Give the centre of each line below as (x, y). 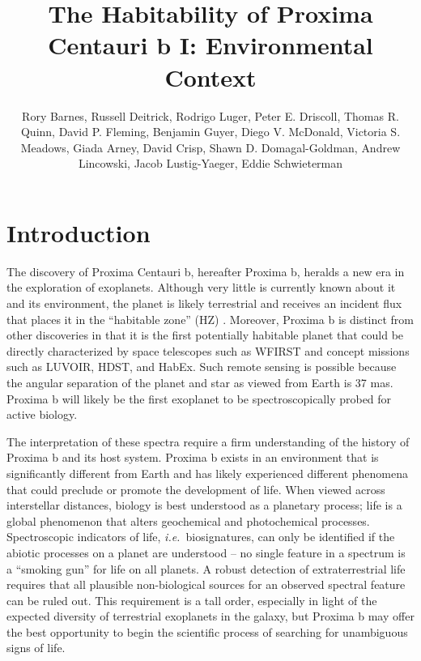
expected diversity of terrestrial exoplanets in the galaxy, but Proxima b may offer (210, 616)
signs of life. (36, 648)
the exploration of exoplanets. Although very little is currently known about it (201, 287)
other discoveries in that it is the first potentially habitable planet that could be (205, 335)
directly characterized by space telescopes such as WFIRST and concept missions (208, 350)
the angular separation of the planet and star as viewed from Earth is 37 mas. (200, 382)
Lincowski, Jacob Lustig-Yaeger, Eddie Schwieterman (210, 163)
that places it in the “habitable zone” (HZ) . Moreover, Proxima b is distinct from (210, 319)
